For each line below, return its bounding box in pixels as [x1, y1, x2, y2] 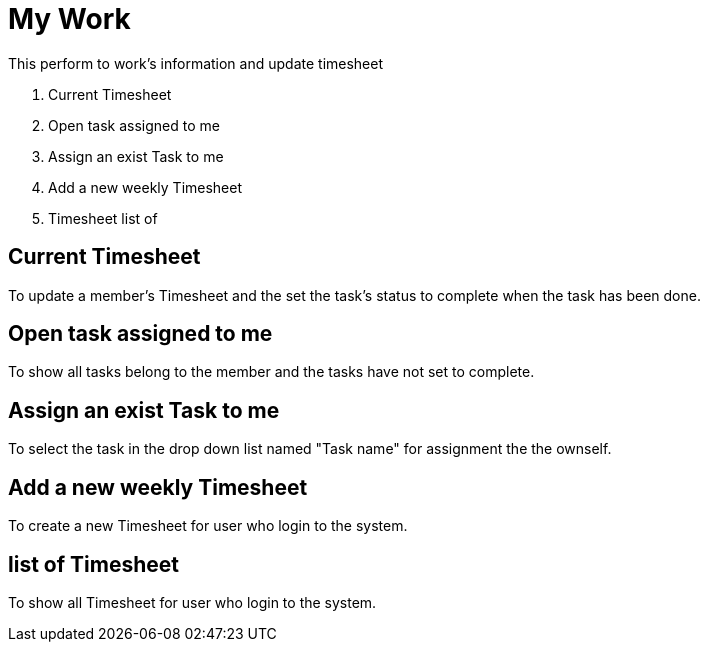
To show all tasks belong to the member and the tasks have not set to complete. [8, 363, 535, 381]
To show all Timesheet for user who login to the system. [8, 593, 377, 611]
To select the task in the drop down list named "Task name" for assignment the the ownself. [8, 440, 612, 458]
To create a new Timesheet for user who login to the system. [8, 517, 408, 535]
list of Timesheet [8, 551, 179, 577]
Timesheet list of [48, 209, 158, 227]
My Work [8, 2, 131, 36]
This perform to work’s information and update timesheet [8, 54, 384, 72]
